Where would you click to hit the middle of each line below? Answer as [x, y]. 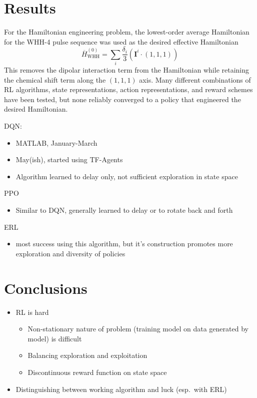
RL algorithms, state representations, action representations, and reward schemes [128, 89]
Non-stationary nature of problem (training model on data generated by [138, 329]
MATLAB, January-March [56, 142]
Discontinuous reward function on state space [97, 372]
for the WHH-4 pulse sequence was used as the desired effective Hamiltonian [121, 41]
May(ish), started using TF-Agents [69, 159]
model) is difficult [55, 338]
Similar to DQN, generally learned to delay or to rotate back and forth [124, 210]
